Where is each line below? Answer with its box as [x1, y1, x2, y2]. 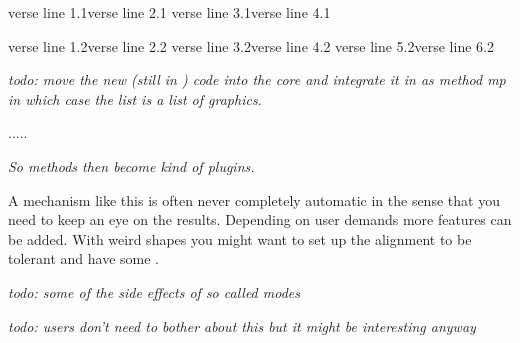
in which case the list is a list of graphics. [8, 88, 262, 109]
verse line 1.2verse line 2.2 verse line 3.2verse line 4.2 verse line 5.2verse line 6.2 [8, 35, 494, 56]
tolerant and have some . [8, 248, 160, 269]
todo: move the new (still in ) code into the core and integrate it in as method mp [8, 69, 506, 90]
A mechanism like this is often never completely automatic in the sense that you [8, 189, 500, 210]
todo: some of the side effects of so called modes [8, 281, 300, 302]
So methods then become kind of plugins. [8, 155, 255, 176]
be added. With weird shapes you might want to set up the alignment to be [8, 228, 472, 249]
